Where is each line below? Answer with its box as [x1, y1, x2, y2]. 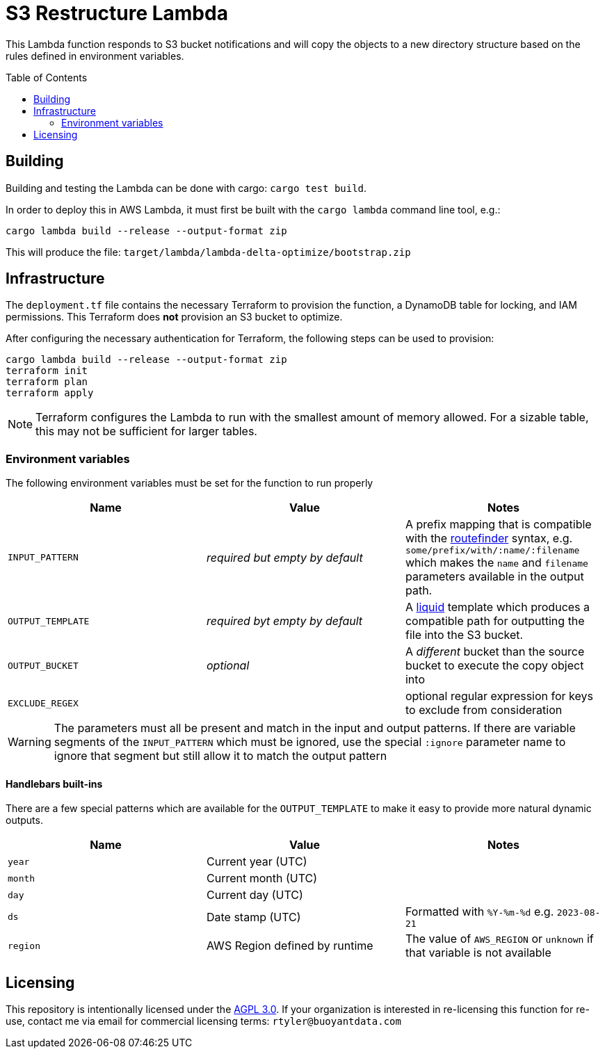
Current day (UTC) [206, 888, 303, 902]
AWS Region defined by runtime [206, 939, 373, 953]
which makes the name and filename [405, 556, 588, 570]
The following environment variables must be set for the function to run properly [6, 477, 373, 489]
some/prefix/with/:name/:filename [405, 545, 580, 556]
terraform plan [6, 376, 88, 388]
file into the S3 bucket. [405, 628, 524, 642]
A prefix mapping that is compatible [405, 517, 592, 532]
